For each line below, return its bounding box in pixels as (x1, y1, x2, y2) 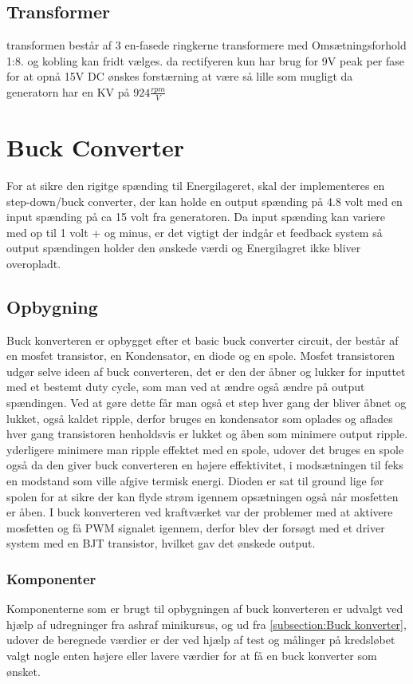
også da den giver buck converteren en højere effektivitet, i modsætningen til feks (6, 457, 403, 473)
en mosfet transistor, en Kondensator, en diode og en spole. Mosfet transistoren (6, 347, 395, 364)
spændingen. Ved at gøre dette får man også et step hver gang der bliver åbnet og (6, 394, 407, 411)
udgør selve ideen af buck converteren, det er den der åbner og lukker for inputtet (6, 362, 406, 379)
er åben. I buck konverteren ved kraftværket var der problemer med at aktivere (6, 504, 393, 520)
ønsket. (6, 662, 41, 679)
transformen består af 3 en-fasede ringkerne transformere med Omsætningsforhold (6, 37, 407, 53)
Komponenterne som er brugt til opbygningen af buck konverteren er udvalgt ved (6, 600, 403, 617)
